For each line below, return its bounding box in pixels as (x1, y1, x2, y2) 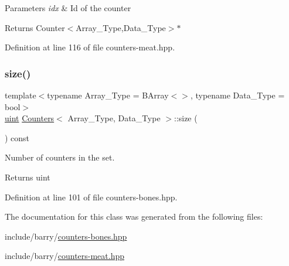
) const (5, 131, 30, 144)
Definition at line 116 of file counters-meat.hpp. (5, 41, 175, 53)
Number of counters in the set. (5, 151, 115, 163)
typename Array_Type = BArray (47, 89, 169, 101)
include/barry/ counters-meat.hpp (5, 250, 125, 262)
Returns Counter (5, 21, 65, 33)
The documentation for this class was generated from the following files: (5, 210, 263, 223)
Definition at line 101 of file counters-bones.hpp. (5, 190, 178, 203)
